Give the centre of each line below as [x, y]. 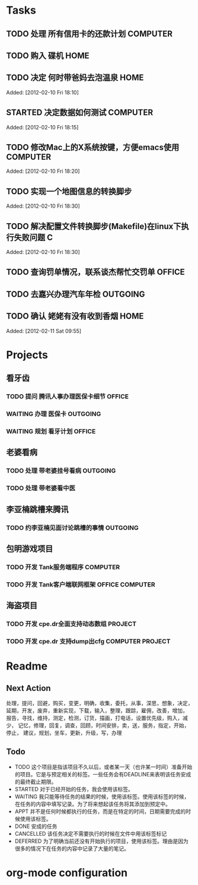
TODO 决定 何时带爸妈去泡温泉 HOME [75, 78]
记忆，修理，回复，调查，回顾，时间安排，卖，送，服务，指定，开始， [103, 725]
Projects [27, 355]
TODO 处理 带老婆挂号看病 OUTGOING [61, 471]
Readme [27, 666]
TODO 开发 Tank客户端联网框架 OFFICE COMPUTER [81, 584]
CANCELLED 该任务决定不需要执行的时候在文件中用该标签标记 [91, 833]
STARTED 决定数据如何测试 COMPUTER [79, 112]
